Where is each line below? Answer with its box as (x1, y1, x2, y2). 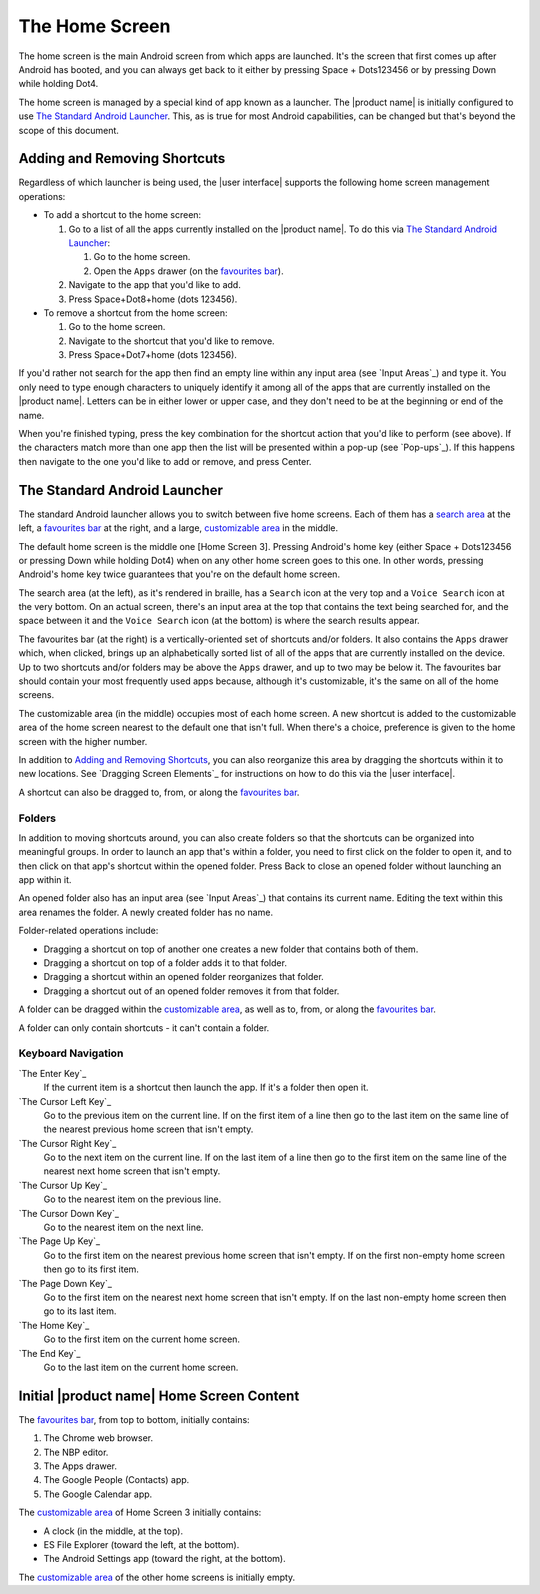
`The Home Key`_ (18, 1319, 90, 1331)
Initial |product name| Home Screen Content (18, 1387, 300, 1404)
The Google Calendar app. (43, 1488, 153, 1500)
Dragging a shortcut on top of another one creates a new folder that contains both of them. (43, 943, 419, 955)
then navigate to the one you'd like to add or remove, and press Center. (18, 455, 312, 467)
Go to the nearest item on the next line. (43, 1221, 204, 1234)
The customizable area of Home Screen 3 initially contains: (18, 1506, 262, 1519)
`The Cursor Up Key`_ (18, 1179, 108, 1191)
